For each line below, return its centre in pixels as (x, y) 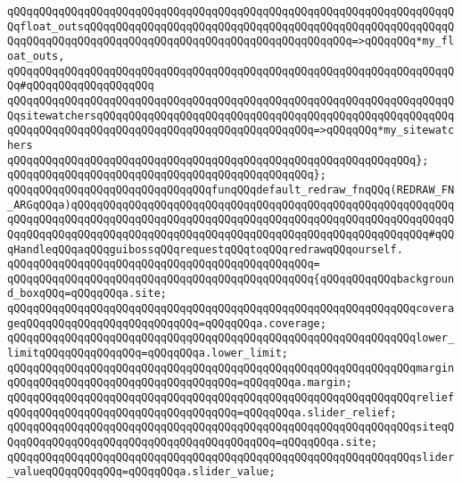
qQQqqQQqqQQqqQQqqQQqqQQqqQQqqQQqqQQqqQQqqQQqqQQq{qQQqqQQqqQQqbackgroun (231, 279)
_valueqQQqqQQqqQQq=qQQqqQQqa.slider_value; (141, 472)
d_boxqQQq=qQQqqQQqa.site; (87, 294)
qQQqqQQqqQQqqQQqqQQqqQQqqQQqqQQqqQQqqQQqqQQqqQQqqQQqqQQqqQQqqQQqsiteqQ (231, 427)
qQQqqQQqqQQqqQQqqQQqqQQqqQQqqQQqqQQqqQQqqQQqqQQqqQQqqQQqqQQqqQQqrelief (231, 398)
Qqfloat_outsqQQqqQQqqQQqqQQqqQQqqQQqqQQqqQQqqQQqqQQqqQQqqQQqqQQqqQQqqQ (231, 26)
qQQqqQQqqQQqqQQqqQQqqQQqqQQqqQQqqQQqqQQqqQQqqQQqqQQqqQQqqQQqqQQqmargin (231, 368)
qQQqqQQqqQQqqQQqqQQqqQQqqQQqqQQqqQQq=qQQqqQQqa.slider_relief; (202, 412)
